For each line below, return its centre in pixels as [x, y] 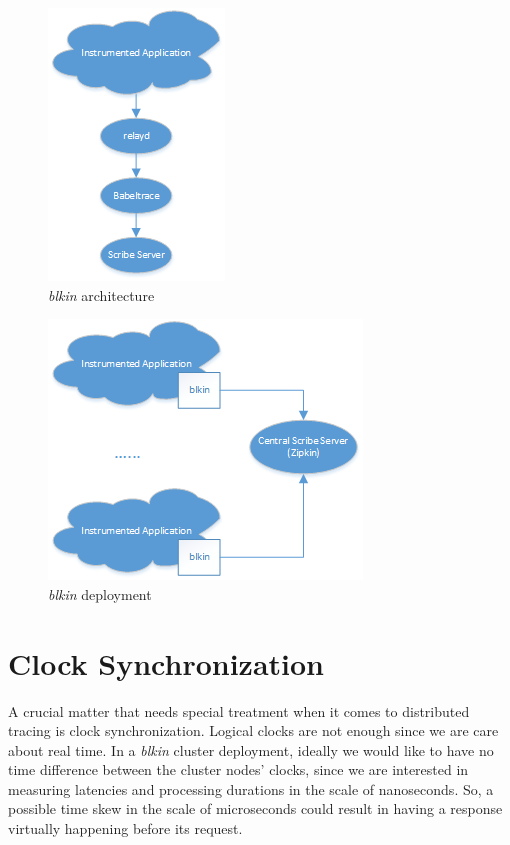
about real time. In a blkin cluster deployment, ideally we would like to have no [251, 749]
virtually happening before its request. [125, 828]
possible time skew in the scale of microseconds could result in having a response [255, 808]
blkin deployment [100, 593]
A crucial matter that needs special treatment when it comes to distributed [239, 710]
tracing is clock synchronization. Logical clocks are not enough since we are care [253, 730]
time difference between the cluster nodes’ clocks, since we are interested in [238, 769]
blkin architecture [101, 294]
